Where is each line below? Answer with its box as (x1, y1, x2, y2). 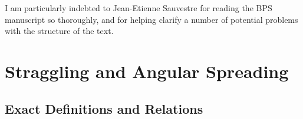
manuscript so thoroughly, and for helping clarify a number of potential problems (5, 13, 298, 25)
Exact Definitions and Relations (5, 99, 203, 117)
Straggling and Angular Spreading (5, 59, 289, 83)
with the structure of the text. (5, 25, 114, 37)
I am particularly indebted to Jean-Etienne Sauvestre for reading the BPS (5, 2, 272, 13)
